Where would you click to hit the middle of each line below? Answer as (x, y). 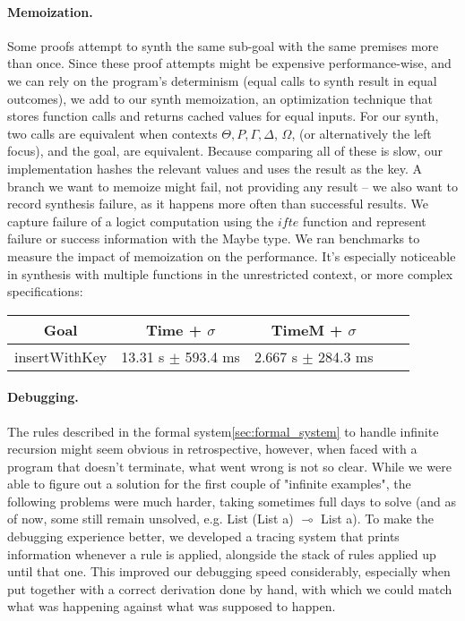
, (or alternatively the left (362, 133)
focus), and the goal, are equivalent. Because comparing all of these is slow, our (225, 151)
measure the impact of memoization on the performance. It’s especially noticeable (232, 255)
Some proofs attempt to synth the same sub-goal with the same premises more (223, 45)
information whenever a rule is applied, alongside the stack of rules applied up (222, 553)
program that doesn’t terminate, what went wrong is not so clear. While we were (229, 466)
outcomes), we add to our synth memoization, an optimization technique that (220, 98)
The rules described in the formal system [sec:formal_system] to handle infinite (223, 431)
